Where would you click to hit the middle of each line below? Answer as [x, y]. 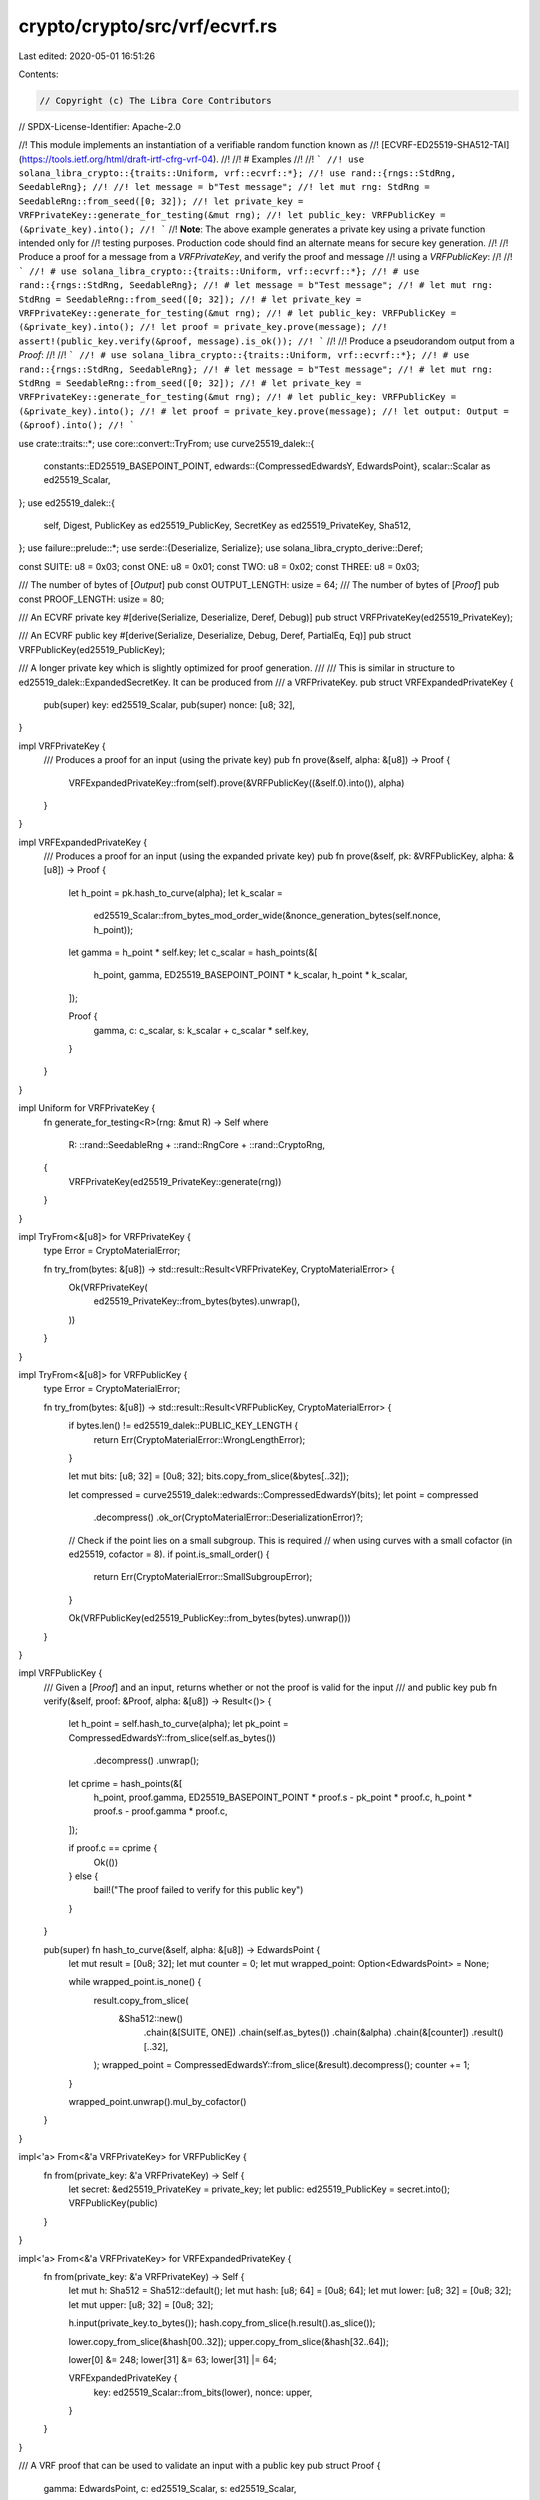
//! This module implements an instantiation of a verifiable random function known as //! [198, 145]
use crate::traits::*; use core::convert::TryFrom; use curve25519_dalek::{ [166, 443]
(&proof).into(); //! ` [76, 425]
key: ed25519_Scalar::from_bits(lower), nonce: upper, [203, 2392]
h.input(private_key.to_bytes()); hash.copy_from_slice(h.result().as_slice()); [222, 2323]
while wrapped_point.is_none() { [135, 1982]
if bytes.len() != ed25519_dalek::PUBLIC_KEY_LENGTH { [183, 1426]
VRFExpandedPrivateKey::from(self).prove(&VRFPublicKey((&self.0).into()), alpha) [236, 782]
